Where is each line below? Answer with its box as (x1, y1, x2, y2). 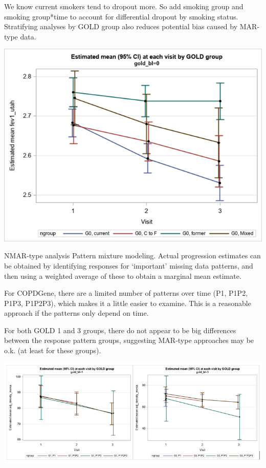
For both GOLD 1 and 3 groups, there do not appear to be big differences (4, 324, 236, 335)
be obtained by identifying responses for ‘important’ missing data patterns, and (4, 260, 253, 271)
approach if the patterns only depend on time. (4, 308, 149, 318)
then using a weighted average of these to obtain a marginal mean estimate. (4, 270, 241, 281)
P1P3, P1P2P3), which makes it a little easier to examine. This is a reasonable (4, 297, 251, 308)
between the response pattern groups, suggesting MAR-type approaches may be (4, 335, 254, 345)
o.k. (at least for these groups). (4, 345, 101, 356)
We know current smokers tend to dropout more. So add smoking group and (4, 1, 243, 11)
